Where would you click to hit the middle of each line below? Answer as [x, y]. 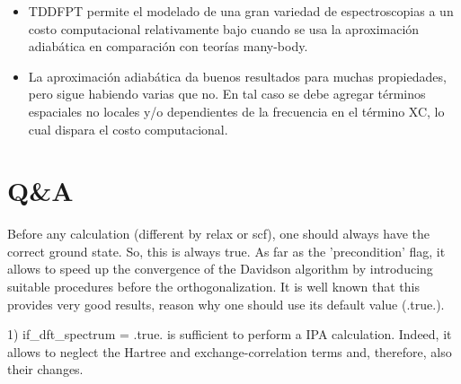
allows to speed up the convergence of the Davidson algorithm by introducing [220, 269]
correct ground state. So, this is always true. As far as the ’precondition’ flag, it [226, 251]
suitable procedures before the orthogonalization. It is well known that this [213, 287]
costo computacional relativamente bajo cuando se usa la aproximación [224, 28]
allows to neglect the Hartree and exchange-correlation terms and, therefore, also [230, 351]
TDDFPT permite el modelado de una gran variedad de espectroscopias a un [241, 11]
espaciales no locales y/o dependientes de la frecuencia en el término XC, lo [236, 111]
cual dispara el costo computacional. [128, 129]
